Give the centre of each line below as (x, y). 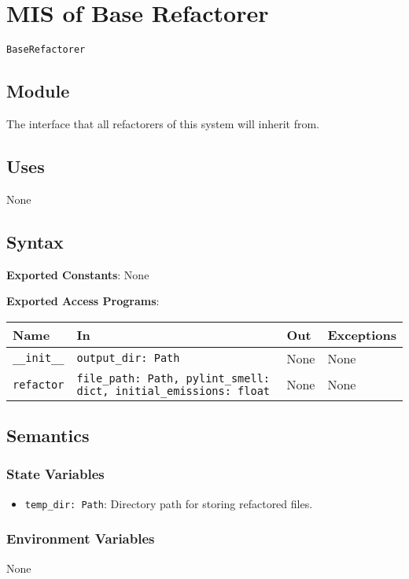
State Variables (55, 474)
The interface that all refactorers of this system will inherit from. (163, 123)
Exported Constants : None (78, 274)
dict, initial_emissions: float (173, 391)
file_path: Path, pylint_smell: (173, 378)
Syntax (35, 241)
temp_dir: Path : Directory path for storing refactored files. (169, 503)
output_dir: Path (128, 358)
